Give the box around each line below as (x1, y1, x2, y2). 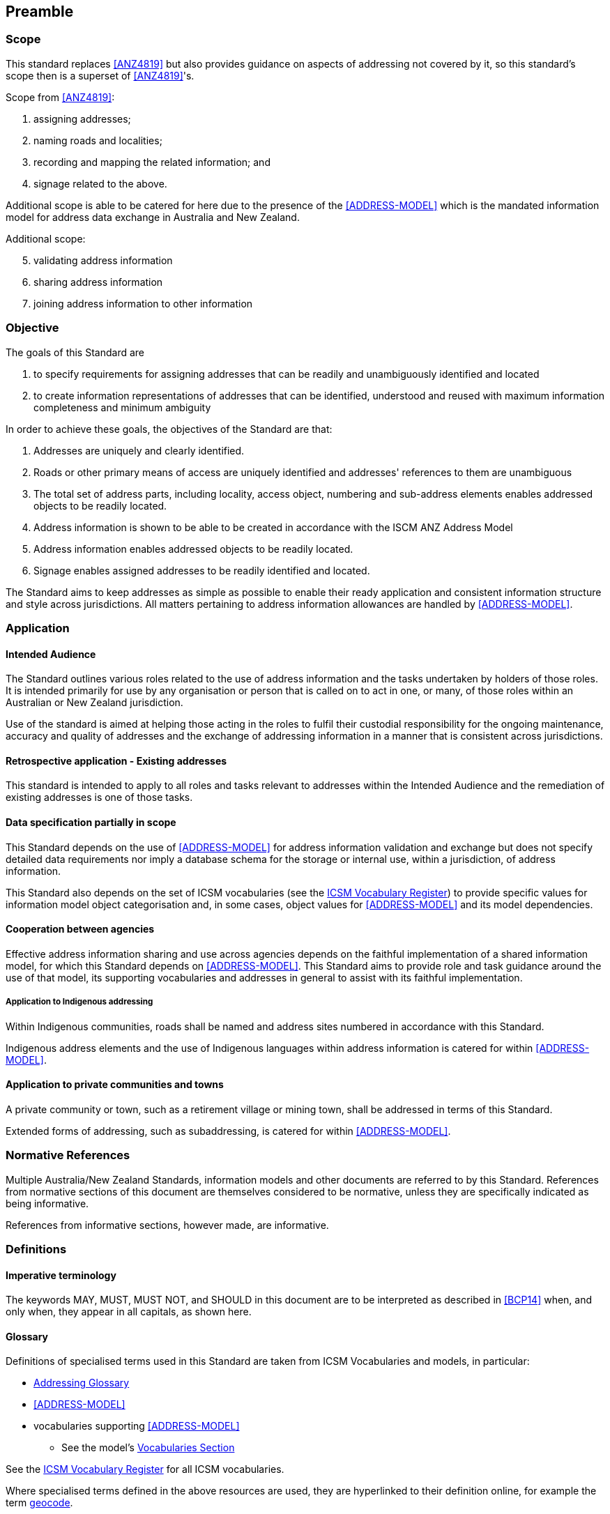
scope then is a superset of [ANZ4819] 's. (6, 69, 195, 82)
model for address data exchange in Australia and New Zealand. (6, 211, 300, 223)
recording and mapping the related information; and (33, 155, 270, 168)
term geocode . (6, 1497, 73, 1509)
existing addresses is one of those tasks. (6, 791, 193, 804)
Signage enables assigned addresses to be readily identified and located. (33, 564, 370, 576)
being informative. (6, 1197, 89, 1209)
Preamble (6, 3, 74, 20)
